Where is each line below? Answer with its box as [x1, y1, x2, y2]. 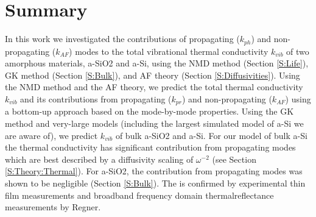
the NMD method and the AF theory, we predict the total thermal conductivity [5, 80, 303, 93]
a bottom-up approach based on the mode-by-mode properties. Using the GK [5, 105, 294, 118]
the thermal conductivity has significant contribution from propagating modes [5, 141, 296, 154]
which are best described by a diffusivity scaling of [5, 152, 194, 165]
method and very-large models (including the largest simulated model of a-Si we [5, 117, 304, 129]
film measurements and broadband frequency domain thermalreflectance [5, 188, 274, 201]
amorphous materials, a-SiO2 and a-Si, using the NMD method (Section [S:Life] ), [5, 57, 309, 69]
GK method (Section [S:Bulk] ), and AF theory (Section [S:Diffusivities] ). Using [5, 68, 300, 81]
